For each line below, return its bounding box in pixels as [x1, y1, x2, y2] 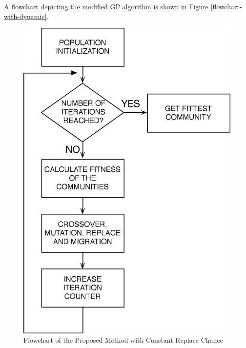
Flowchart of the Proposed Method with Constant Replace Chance [23, 335, 223, 345]
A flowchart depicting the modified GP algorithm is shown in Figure [4, 1, 208, 11]
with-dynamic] [4, 11, 47, 21]
